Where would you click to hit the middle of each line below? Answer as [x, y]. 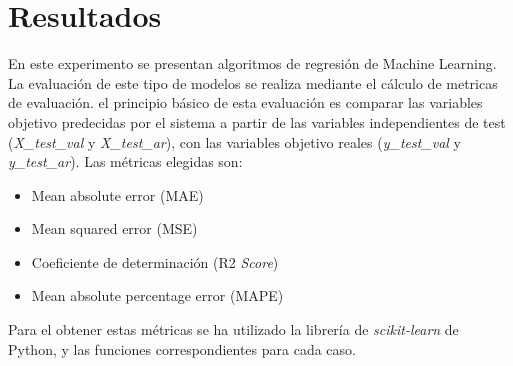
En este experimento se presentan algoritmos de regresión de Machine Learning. [252, 63]
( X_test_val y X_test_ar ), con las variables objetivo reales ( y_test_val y [234, 141]
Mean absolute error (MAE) [117, 194]
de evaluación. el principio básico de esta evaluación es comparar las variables [245, 102]
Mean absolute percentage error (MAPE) [157, 295]
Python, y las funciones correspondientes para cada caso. [182, 348]
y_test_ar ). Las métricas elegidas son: [125, 161]
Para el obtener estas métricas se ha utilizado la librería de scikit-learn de [233, 329]
